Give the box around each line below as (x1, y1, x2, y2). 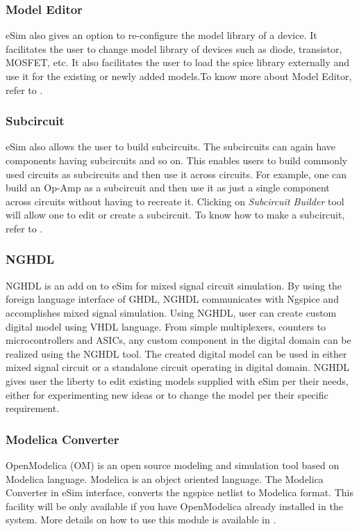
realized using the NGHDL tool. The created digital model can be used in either (6, 346, 347, 360)
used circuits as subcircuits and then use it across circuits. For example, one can (6, 166, 347, 181)
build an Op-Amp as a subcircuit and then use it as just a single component (6, 180, 330, 195)
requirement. (6, 401, 60, 415)
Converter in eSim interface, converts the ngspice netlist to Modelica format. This (6, 485, 353, 500)
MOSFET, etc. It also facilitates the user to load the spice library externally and (6, 55, 350, 70)
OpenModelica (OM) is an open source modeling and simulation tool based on (6, 457, 340, 472)
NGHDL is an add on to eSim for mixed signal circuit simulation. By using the (6, 278, 342, 292)
